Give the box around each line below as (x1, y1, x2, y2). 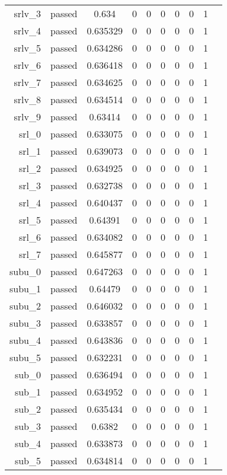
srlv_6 (14, 58, 41, 72)
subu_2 (9, 299, 41, 313)
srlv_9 (14, 110, 41, 123)
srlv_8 (14, 93, 41, 106)
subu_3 (9, 316, 41, 330)
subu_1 (9, 282, 41, 295)
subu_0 (9, 264, 41, 278)
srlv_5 (14, 41, 41, 55)
